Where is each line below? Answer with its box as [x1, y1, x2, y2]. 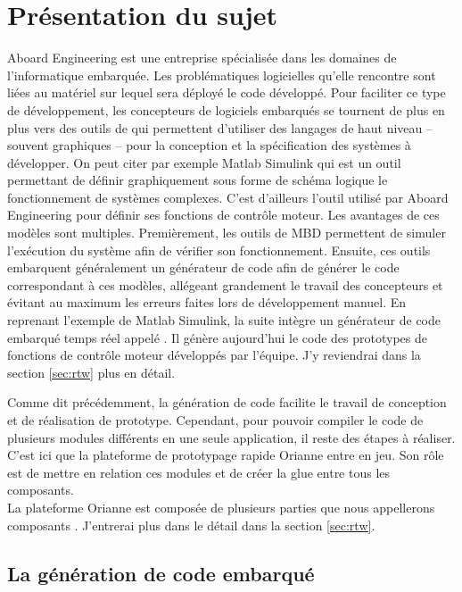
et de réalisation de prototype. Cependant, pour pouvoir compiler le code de [7, 411, 424, 429]
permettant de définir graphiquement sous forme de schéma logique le [7, 171, 388, 189]
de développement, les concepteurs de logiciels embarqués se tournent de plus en [7, 100, 445, 119]
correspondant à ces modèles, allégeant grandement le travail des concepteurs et [7, 275, 443, 294]
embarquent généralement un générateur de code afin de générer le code [7, 258, 400, 277]
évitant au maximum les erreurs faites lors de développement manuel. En [7, 293, 407, 312]
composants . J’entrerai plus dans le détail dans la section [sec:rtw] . [7, 515, 375, 534]
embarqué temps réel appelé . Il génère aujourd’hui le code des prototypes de [7, 328, 427, 346]
